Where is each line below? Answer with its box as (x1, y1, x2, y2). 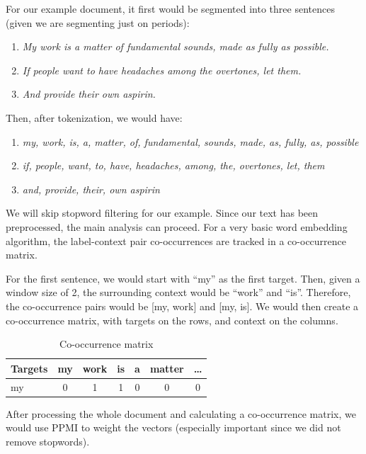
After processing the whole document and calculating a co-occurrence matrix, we (6, 406, 356, 421)
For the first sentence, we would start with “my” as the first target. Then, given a (6, 271, 360, 285)
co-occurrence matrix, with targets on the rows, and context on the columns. (6, 312, 338, 327)
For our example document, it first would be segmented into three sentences (6, 1, 335, 16)
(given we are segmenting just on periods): (6, 15, 190, 30)
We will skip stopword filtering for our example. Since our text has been (6, 205, 319, 220)
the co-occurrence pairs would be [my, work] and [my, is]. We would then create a (6, 298, 359, 313)
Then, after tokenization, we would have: (6, 110, 183, 125)
